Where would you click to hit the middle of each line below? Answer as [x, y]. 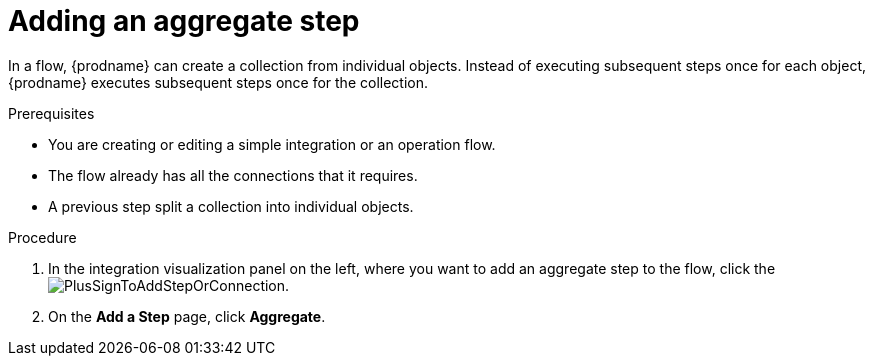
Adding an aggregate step [184, 21]
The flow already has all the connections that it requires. [233, 175]
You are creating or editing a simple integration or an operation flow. [272, 144]
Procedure [42, 237]
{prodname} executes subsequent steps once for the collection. [218, 82]
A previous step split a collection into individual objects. [231, 206]
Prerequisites [51, 113]
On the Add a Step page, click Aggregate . [187, 316]
